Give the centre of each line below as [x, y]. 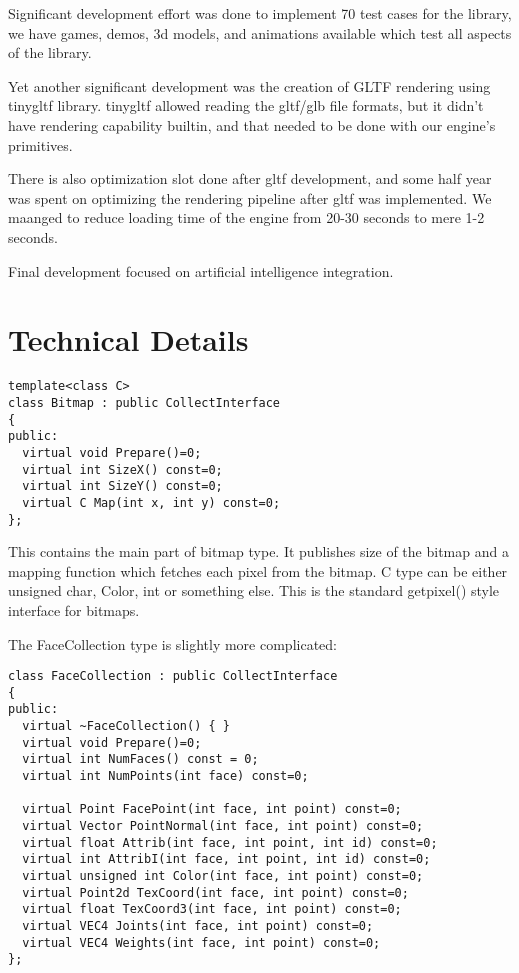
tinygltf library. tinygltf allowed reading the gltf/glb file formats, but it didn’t [246, 105]
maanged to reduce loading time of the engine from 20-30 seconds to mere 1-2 [246, 217]
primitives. [40, 144]
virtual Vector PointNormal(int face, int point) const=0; [223, 826]
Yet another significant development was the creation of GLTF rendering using [249, 85]
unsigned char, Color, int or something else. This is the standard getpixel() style [254, 590]
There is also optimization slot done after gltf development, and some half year [250, 178]
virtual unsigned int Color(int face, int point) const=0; [223, 876]
